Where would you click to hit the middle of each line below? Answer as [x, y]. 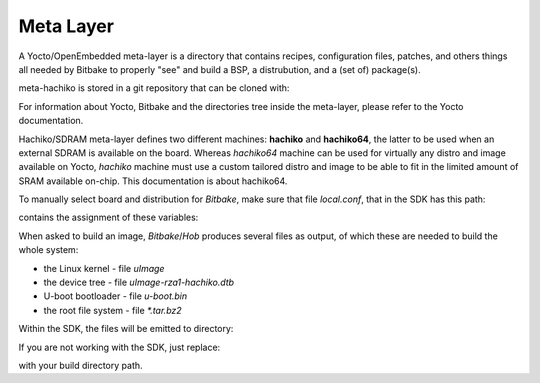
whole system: [48, 250]
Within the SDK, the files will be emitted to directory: [126, 329]
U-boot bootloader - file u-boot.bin [115, 296]
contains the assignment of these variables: [108, 217]
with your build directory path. [81, 365]
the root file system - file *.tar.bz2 [112, 310]
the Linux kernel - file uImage [104, 268]
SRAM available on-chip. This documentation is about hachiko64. [153, 181]
